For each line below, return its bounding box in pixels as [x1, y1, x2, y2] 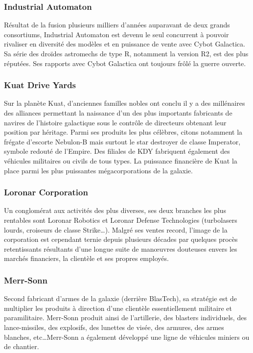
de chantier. [4, 341, 39, 352]
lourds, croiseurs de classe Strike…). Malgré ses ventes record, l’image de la [4, 224, 228, 235]
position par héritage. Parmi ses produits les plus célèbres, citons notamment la [4, 127, 243, 137]
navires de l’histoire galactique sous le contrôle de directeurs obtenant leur [4, 117, 227, 127]
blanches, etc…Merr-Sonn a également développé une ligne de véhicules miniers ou [4, 331, 250, 342]
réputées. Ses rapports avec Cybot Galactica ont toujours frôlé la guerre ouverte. [4, 58, 246, 68]
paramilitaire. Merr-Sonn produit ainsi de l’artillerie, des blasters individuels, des [4, 312, 247, 323]
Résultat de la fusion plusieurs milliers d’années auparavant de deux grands [4, 20, 230, 30]
